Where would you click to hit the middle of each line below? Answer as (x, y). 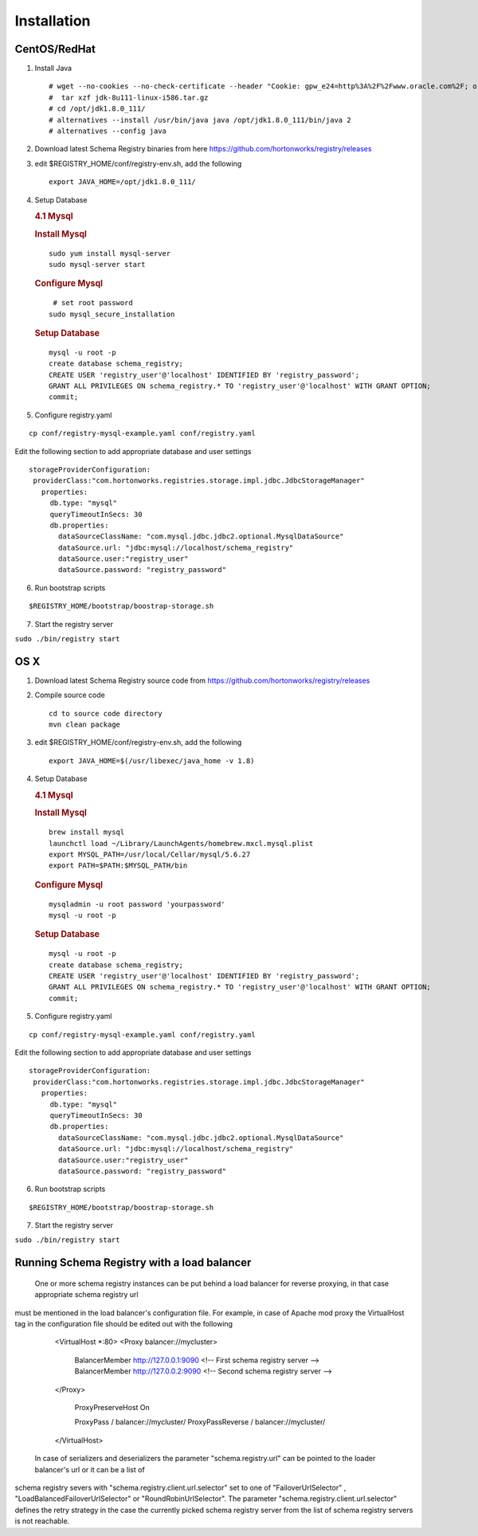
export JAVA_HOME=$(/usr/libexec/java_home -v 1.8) (152, 760)
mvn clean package (85, 725)
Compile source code (70, 695)
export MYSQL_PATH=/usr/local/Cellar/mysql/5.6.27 (150, 854)
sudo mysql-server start (97, 264)
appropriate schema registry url (86, 1295)
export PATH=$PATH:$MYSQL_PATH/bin (118, 866)
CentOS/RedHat (55, 49)
